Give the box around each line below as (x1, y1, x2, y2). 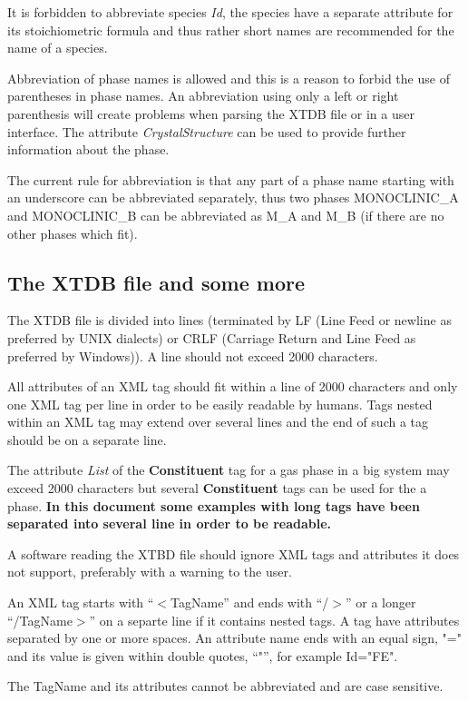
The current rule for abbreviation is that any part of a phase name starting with (7, 170, 454, 189)
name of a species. (7, 38, 108, 57)
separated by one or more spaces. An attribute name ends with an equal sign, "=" (7, 628, 462, 647)
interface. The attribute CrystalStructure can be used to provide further (7, 122, 406, 141)
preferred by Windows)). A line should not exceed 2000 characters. (7, 346, 378, 365)
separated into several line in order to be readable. (7, 514, 332, 533)
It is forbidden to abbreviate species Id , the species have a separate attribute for (7, 3, 453, 21)
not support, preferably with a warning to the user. (7, 562, 292, 581)
